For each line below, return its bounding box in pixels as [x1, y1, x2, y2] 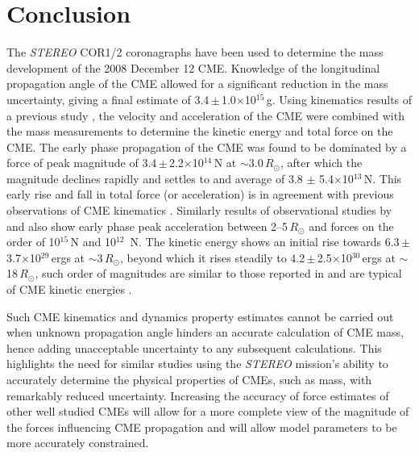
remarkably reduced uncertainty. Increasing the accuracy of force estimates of [6, 387, 389, 404]
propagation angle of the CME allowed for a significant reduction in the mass [6, 75, 388, 92]
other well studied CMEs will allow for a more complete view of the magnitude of [6, 403, 409, 420]
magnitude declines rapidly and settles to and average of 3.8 [6, 169, 303, 186]
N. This [363, 169, 402, 186]
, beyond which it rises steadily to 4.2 [119, 249, 305, 266]
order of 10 [6, 233, 60, 250]
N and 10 [70, 233, 116, 250]
